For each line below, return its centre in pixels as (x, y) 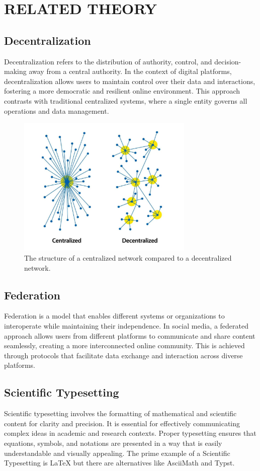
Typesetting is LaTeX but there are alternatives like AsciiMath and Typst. (119, 463)
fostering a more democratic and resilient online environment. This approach (122, 91)
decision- (228, 61)
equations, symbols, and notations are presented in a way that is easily (113, 443)
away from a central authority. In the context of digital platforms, (130, 71)
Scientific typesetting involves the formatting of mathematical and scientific (120, 413)
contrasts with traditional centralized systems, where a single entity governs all (126, 100)
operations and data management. (57, 110)
